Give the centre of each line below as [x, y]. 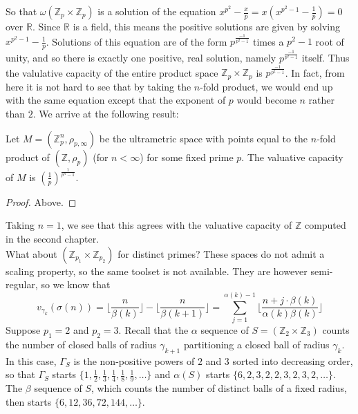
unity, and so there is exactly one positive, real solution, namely [141, 57]
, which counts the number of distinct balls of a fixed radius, [219, 387]
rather [322, 100]
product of [28, 157]
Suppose [23, 329]
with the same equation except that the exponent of [116, 100]
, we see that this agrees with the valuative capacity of [177, 225]
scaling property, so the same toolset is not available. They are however [157, 271]
